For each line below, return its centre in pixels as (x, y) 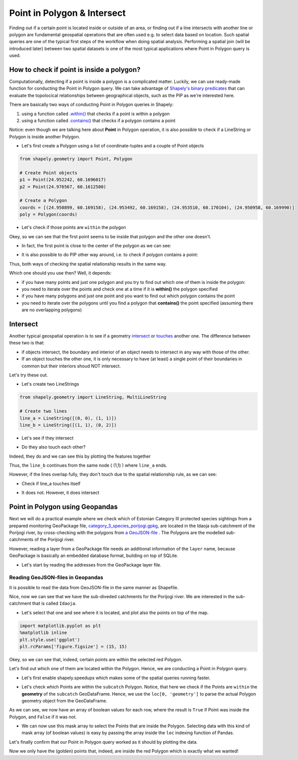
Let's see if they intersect (48, 438)
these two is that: (27, 343)
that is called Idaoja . (54, 604)
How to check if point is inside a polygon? (75, 69)
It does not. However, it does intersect (60, 493)
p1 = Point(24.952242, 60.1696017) (63, 180)
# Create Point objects (49, 173)
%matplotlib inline (43, 633)
